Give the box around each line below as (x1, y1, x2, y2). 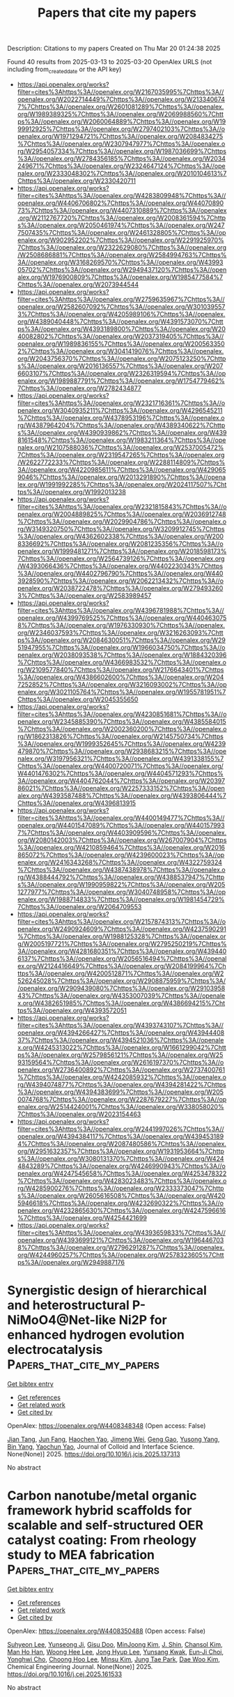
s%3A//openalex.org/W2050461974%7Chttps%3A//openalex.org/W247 (17, 221, 225, 229)
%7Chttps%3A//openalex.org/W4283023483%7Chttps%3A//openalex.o (17, 1176, 227, 1185)
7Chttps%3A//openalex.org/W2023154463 (17, 1110, 141, 1118)
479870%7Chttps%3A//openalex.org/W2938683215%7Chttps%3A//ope (17, 747, 227, 755)
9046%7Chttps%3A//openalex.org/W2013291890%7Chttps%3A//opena (17, 473, 226, 481)
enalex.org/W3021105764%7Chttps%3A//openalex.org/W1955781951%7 (17, 687, 226, 696)
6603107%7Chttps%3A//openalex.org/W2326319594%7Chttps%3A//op (17, 369, 226, 377)
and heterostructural (7, 1298, 130, 1314)
